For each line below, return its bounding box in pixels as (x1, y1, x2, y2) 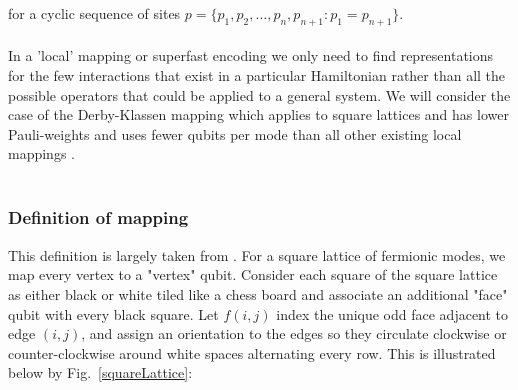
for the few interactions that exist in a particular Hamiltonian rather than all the (8, 64, 506, 85)
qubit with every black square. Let (8, 303, 219, 324)
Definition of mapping (8, 205, 189, 230)
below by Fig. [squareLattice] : (8, 362, 193, 383)
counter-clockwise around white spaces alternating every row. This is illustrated (8, 342, 496, 363)
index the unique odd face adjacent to (276, 303, 509, 324)
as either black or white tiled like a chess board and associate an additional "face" (8, 283, 508, 304)
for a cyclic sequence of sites (8, 3, 181, 23)
